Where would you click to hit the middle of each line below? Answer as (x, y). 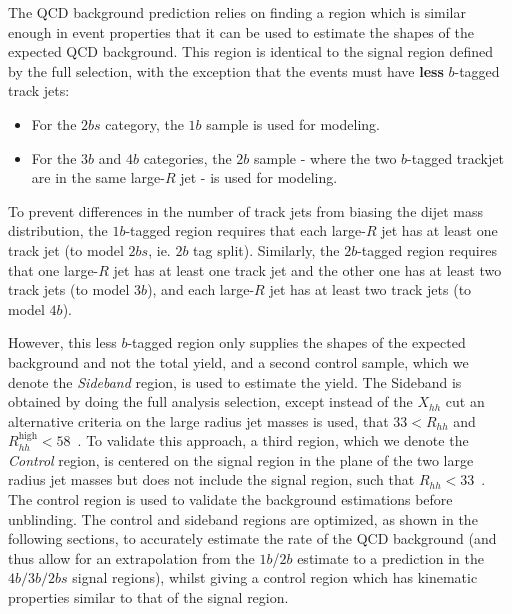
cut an (465, 401)
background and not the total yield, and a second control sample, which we (238, 361)
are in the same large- (98, 177)
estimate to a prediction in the (390, 557)
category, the (144, 123)
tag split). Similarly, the (266, 249)
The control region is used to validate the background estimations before (230, 499)
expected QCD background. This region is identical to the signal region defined (251, 51)
